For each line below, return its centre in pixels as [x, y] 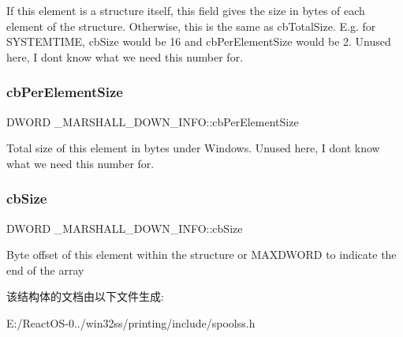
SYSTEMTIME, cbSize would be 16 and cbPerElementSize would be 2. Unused [199, 41]
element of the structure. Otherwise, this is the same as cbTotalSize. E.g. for [191, 26]
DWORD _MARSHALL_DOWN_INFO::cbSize [125, 228]
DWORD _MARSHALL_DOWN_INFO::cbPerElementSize [153, 121]
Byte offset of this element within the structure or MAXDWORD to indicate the [201, 255]
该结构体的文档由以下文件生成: [85, 296]
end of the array [45, 270]
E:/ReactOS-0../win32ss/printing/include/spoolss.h [131, 322]
